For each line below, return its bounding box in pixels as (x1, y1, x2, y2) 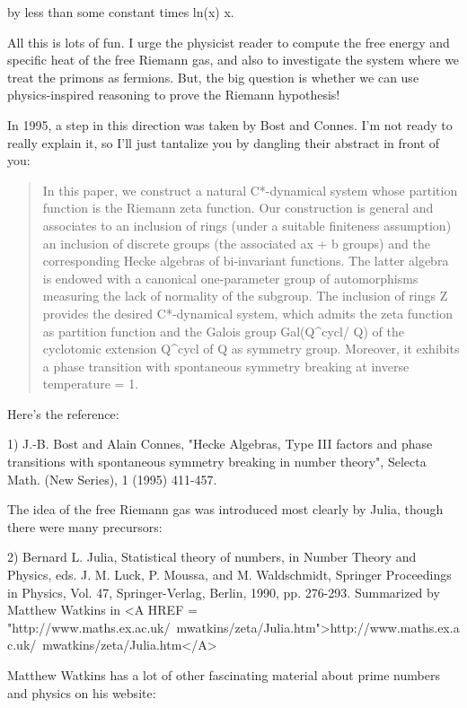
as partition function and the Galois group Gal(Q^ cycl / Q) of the (42, 321, 405, 340)
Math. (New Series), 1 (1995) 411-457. (7, 469, 217, 488)
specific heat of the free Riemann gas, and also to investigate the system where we (7, 50, 460, 69)
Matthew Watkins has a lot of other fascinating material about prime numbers (7, 666, 440, 684)
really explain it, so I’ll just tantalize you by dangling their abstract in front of (7, 133, 440, 152)
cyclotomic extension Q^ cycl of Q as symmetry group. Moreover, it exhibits (42, 339, 460, 358)
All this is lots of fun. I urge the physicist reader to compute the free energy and (7, 32, 450, 51)
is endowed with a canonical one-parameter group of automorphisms (42, 268, 419, 287)
